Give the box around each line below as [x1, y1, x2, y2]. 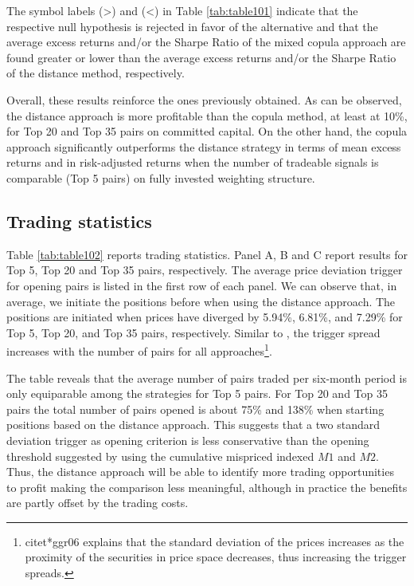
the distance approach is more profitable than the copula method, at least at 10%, [6, 107, 408, 124]
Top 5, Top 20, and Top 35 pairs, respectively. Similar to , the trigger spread [6, 324, 381, 340]
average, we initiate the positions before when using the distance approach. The [6, 293, 396, 309]
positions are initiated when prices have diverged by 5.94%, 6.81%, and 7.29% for [6, 309, 403, 325]
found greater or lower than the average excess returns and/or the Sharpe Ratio [6, 49, 396, 65]
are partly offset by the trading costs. [6, 494, 189, 511]
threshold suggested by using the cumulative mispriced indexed [6, 447, 314, 464]
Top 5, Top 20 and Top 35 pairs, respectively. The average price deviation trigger [6, 262, 403, 278]
